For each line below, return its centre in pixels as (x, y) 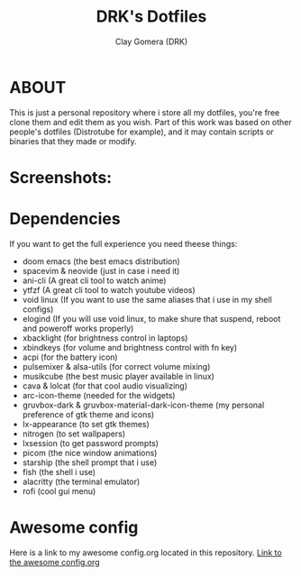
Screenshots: (61, 177)
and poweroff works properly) (78, 328)
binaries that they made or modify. (73, 141)
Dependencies (65, 219)
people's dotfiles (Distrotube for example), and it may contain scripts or (142, 132)
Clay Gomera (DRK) (151, 41)
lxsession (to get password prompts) (91, 443)
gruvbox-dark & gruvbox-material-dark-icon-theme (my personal (143, 405)
